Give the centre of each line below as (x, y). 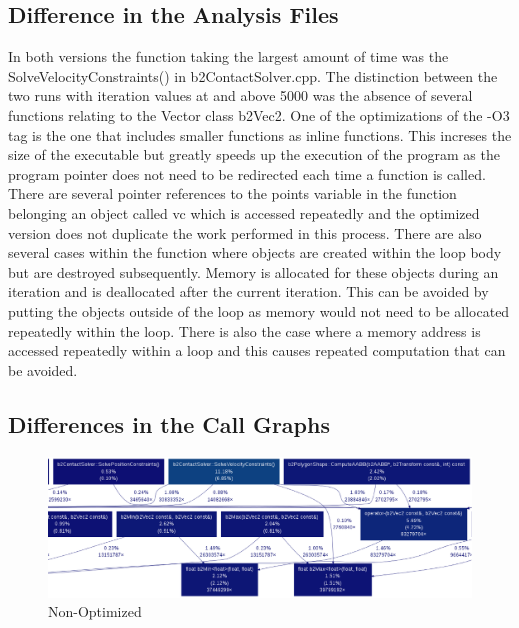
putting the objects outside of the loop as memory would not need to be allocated (259, 310)
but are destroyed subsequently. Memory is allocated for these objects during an (253, 271)
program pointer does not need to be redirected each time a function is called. (247, 173)
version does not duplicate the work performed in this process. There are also (245, 232)
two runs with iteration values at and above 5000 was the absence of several (240, 95)
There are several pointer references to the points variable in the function (232, 193)
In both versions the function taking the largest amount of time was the (228, 56)
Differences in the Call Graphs (169, 423)
